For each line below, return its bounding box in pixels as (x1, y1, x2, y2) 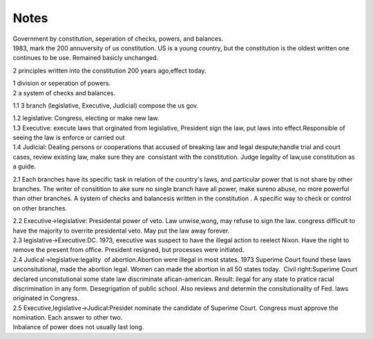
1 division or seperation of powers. (12, 79, 111, 88)
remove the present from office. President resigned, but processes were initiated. (12, 246, 245, 254)
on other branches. (12, 204, 68, 212)
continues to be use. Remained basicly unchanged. (12, 54, 159, 62)
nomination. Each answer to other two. (12, 313, 123, 322)
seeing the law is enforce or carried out (12, 133, 125, 142)
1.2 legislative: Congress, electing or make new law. (12, 114, 160, 122)
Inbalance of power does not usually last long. (12, 323, 144, 331)
